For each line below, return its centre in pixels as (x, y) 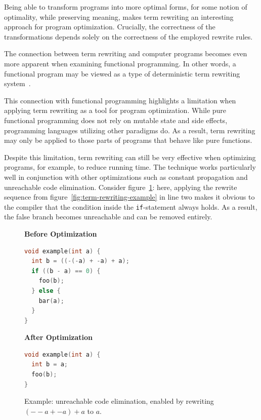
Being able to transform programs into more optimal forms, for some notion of (126, 7)
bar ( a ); (51, 301)
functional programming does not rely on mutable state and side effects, (116, 120)
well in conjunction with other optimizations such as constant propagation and (126, 177)
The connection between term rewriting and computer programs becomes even (126, 53)
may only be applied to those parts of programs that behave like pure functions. (128, 140)
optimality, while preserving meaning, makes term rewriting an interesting (119, 16)
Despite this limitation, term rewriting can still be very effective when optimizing (130, 157)
